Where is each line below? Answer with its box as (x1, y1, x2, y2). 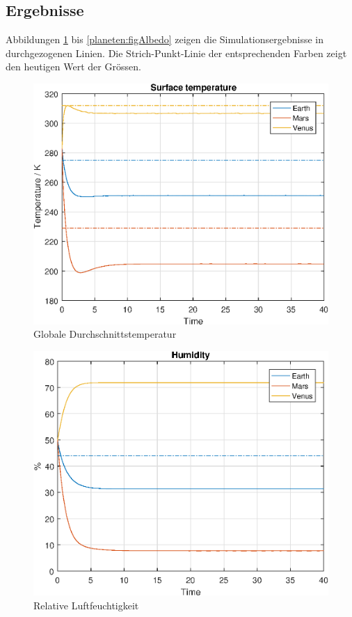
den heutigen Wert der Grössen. (6, 59, 141, 74)
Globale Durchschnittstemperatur (33, 327, 177, 341)
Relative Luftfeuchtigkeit (33, 598, 139, 612)
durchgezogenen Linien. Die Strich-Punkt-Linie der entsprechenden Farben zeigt (6, 45, 347, 60)
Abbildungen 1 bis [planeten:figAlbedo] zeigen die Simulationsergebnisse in (6, 32, 323, 47)
